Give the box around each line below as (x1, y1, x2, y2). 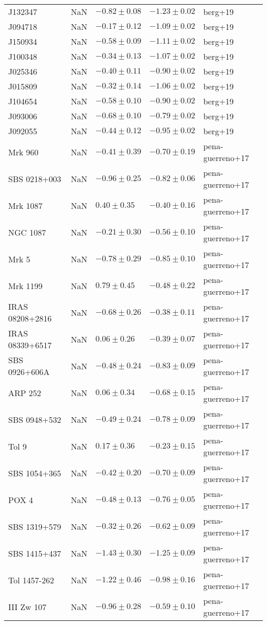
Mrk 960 (8, 146, 39, 158)
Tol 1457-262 (8, 574, 54, 586)
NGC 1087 (8, 226, 46, 238)
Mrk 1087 (8, 199, 43, 211)
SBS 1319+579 (8, 520, 61, 532)
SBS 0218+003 (8, 172, 61, 185)
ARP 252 (8, 386, 42, 399)
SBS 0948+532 (8, 413, 61, 425)
